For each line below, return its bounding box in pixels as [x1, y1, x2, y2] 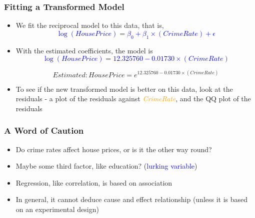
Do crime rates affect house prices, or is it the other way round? [15, 144, 212, 154]
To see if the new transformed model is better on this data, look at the [15, 83, 233, 94]
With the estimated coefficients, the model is [15, 45, 153, 55]
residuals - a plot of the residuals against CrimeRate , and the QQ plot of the [15, 93, 251, 104]
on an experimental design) [15, 204, 99, 215]
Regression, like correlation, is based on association [15, 177, 172, 188]
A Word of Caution [4, 124, 84, 137]
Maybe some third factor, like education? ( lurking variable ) [15, 161, 197, 171]
